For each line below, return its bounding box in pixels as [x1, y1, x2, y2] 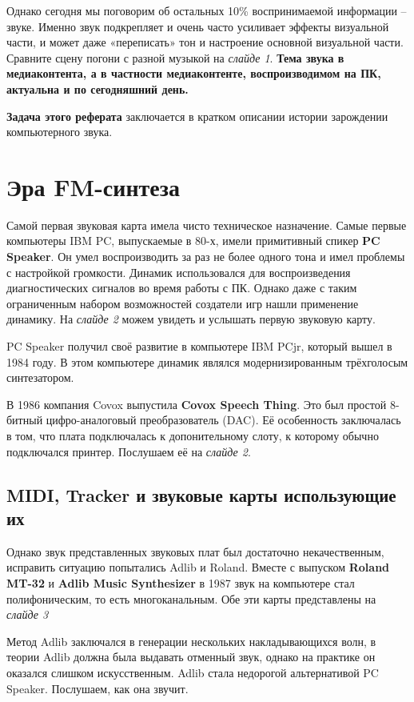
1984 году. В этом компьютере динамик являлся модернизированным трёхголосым [6, 353, 408, 370]
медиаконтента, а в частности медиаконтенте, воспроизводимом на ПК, [6, 65, 381, 82]
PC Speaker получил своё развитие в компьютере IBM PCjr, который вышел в [6, 338, 392, 355]
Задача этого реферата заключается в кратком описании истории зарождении [6, 107, 388, 124]
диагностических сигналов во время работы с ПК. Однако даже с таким [6, 279, 357, 296]
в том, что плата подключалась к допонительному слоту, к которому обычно [6, 427, 379, 443]
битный [6, 411, 43, 428]
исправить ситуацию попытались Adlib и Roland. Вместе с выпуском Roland [6, 559, 390, 576]
